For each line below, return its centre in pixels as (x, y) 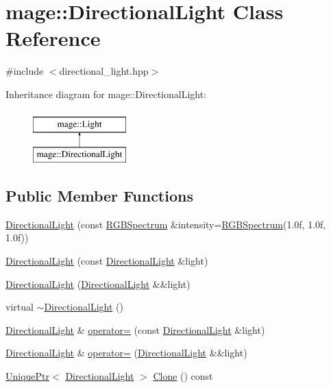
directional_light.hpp (104, 71)
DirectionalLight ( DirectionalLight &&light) (98, 283)
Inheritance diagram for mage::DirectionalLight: (106, 94)
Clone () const (183, 376)
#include (25, 71)
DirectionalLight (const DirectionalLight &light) (107, 261)
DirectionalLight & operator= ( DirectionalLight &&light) (126, 353)
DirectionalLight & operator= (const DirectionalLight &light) (135, 329)
